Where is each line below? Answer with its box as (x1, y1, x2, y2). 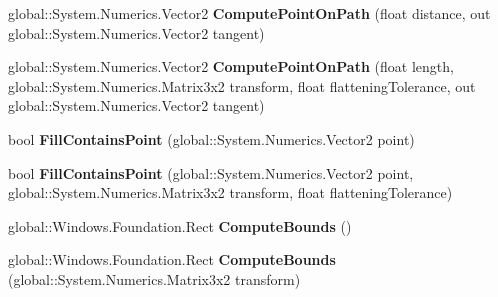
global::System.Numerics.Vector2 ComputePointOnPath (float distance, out (8, 3, 491, 23)
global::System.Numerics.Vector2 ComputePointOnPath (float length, (8, 56, 454, 77)
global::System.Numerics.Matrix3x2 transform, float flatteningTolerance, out (8, 75, 476, 96)
